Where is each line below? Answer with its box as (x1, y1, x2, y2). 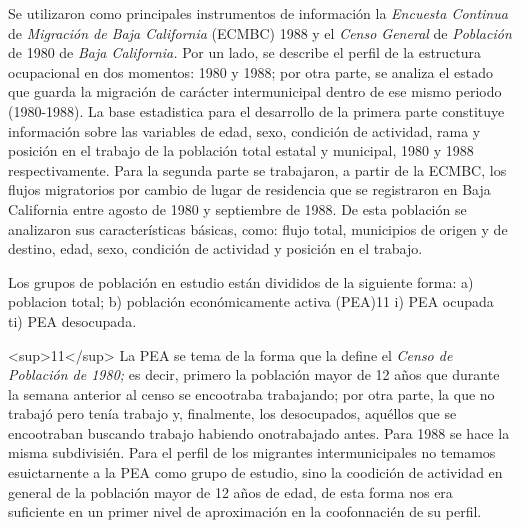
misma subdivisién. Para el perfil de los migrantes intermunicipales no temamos (8, 442, 496, 463)
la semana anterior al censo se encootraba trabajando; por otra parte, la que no (8, 383, 495, 404)
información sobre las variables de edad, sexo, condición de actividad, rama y (8, 120, 481, 141)
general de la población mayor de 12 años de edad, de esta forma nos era (8, 481, 453, 502)
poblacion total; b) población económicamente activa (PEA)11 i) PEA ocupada (8, 291, 494, 312)
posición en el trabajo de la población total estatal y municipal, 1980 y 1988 (8, 140, 474, 161)
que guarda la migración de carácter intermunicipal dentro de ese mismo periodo (8, 81, 502, 102)
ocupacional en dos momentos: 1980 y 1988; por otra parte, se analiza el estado (8, 61, 493, 82)
